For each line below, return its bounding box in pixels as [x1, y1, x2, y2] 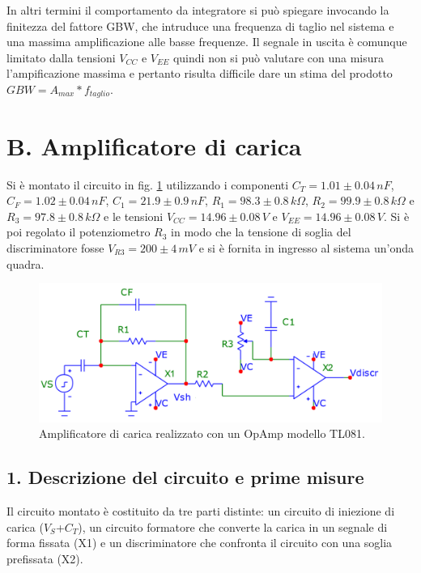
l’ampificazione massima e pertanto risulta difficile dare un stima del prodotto [6, 65, 393, 82]
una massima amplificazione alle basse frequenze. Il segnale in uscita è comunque [6, 33, 407, 50]
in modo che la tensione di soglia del [171, 223, 351, 240]
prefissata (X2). [6, 550, 83, 567]
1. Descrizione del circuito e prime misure [6, 465, 364, 490]
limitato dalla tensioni [6, 49, 116, 66]
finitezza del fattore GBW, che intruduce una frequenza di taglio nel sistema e [6, 17, 394, 34]
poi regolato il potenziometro [6, 223, 151, 240]
